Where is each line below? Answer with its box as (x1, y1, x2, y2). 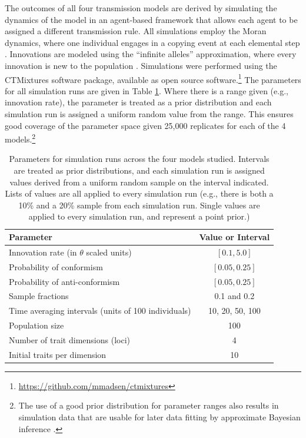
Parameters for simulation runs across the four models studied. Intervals (9, 152, 270, 165)
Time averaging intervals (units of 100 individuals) (9, 304, 191, 317)
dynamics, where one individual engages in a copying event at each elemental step (5, 36, 300, 48)
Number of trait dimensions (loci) (9, 333, 130, 346)
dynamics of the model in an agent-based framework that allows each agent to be (5, 13, 298, 25)
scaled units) (86, 245, 132, 258)
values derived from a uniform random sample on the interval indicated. (9, 175, 269, 188)
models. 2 (5, 131, 36, 145)
